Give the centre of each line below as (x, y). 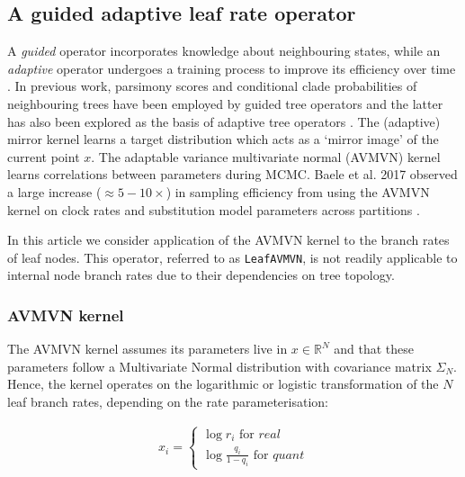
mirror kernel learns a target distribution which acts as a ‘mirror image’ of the (223, 139)
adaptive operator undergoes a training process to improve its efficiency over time (232, 68)
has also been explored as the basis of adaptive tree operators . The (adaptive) (224, 121)
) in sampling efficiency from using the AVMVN (298, 191)
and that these (374, 349)
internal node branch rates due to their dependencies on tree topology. (201, 275)
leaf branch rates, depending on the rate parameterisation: (168, 401)
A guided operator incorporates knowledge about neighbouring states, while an (224, 51)
